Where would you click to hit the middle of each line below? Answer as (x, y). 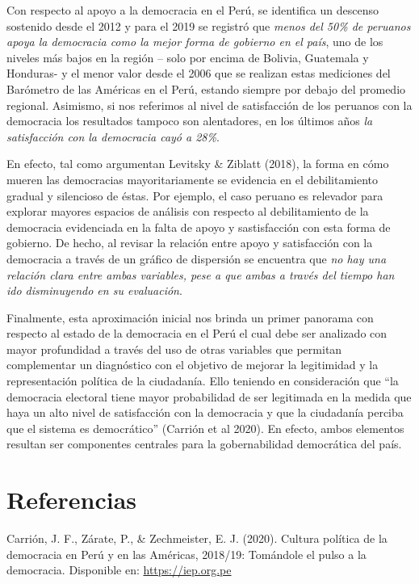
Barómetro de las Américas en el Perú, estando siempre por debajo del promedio (206, 88)
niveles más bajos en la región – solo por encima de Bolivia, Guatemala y (188, 57)
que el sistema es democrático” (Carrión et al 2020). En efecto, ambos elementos (205, 428)
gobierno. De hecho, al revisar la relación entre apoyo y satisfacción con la (190, 243)
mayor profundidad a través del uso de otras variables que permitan (174, 349)
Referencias (72, 500)
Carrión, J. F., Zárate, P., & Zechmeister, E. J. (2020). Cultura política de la (197, 538)
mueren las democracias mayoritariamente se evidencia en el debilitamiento (192, 179)
